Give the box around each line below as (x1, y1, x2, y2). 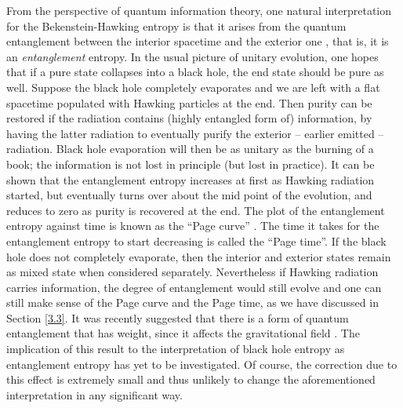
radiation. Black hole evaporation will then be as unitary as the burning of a (6, 140, 374, 157)
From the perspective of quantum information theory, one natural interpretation (6, 2, 392, 18)
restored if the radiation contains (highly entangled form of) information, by (6, 110, 372, 126)
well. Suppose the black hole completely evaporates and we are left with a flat (6, 78, 380, 95)
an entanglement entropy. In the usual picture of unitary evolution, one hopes (6, 48, 379, 64)
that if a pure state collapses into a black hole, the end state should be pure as (6, 64, 384, 80)
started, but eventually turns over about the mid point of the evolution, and (6, 187, 372, 203)
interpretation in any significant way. (6, 386, 183, 403)
